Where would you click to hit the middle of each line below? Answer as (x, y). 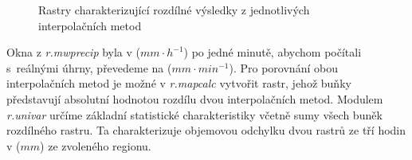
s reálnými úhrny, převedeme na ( (89, 67)
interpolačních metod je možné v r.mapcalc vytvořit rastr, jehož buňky (179, 83)
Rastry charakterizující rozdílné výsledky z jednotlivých (174, 10)
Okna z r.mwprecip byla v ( (74, 52)
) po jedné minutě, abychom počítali (273, 52)
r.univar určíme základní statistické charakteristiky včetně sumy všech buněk (194, 114)
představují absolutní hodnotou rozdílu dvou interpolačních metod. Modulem (195, 98)
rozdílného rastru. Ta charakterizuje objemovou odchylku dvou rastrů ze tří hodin (206, 130)
